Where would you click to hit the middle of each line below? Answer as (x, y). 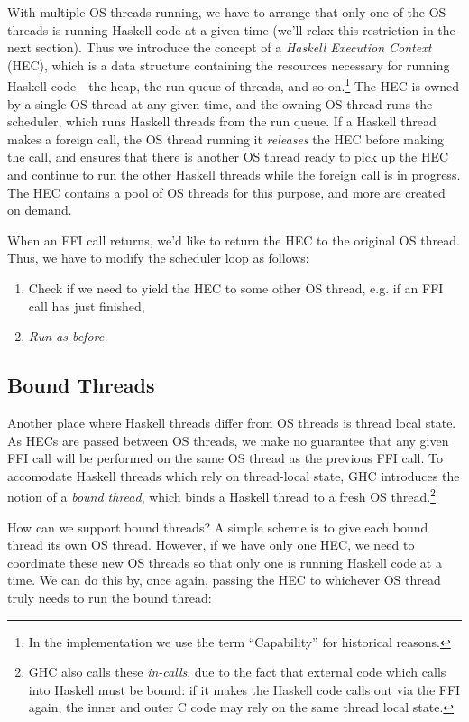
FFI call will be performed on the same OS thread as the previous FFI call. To (225, 458)
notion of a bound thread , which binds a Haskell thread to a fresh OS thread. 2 (221, 495)
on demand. (40, 210)
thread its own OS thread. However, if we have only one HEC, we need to (211, 545)
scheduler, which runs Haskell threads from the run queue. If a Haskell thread (222, 121)
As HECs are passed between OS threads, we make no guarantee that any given (228, 440)
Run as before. (68, 336)
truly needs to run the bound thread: (110, 597)
